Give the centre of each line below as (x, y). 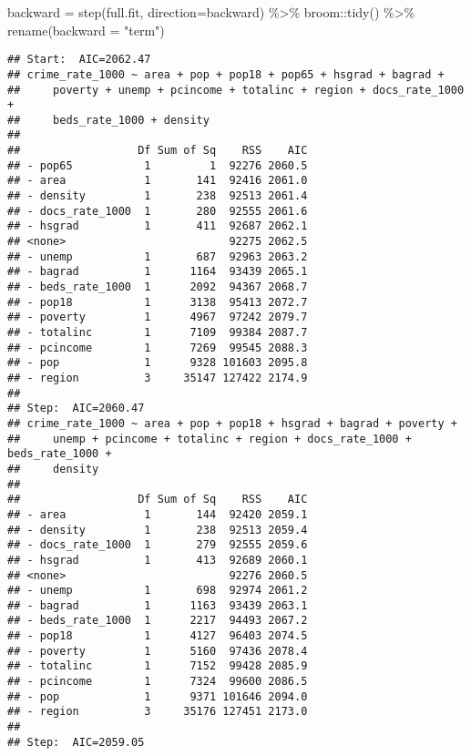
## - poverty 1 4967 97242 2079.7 (158, 317)
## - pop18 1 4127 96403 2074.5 (158, 636)
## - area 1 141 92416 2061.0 (158, 181)
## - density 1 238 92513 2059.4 (158, 530)
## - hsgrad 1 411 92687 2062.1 (158, 226)
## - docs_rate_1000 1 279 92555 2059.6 (158, 545)
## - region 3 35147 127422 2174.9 (158, 378)
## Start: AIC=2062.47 (79, 60)
